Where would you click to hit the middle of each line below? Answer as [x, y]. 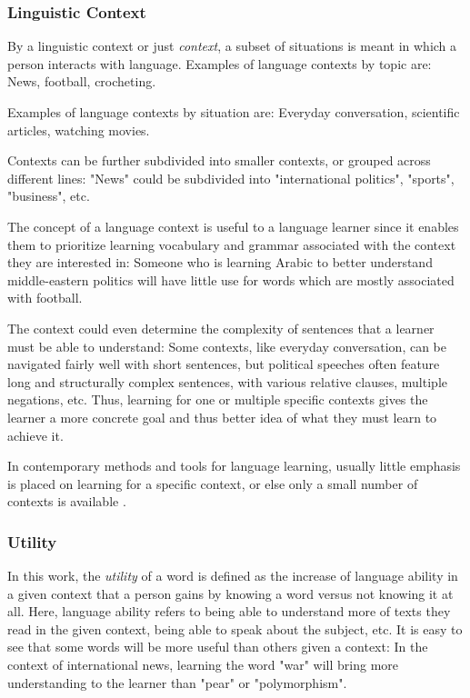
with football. [45, 298]
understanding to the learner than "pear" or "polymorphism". [177, 682]
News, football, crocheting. [82, 81]
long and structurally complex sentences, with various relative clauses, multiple [227, 381]
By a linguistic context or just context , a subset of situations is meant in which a [232, 46]
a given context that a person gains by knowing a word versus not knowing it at [230, 593]
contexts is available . [67, 501]
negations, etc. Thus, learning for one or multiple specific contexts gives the [218, 399]
